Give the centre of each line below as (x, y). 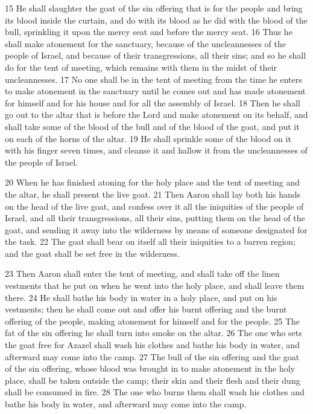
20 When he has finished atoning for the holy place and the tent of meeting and (153, 182)
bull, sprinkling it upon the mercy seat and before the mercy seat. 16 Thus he (149, 32)
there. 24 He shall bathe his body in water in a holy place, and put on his (141, 297)
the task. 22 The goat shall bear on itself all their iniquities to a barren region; (150, 241)
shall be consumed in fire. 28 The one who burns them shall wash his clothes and (155, 392)
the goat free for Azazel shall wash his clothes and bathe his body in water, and (152, 345)
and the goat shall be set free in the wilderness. (92, 253)
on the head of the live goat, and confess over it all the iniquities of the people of (154, 206)
